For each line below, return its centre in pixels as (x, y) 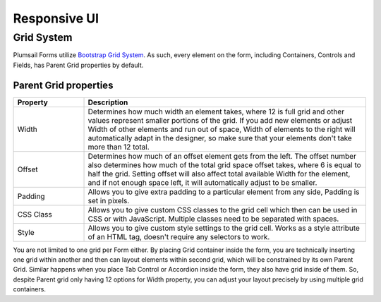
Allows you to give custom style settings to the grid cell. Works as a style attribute (224, 228)
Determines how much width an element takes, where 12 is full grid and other (216, 111)
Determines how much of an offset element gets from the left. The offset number (222, 156)
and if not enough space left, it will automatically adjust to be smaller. (202, 182)
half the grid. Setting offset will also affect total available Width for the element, (219, 174)
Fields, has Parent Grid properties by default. (78, 65)
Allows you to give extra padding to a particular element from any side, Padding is (224, 192)
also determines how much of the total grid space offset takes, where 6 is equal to (224, 164)
